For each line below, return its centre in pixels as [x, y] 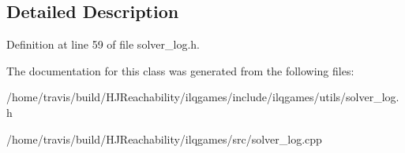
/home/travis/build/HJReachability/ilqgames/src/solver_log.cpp [164, 138]
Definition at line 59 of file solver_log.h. [103, 44]
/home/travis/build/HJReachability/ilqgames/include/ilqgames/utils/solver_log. [203, 97]
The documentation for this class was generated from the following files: [180, 70]
